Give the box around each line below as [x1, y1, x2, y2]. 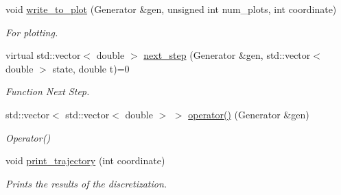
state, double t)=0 [52, 61, 130, 75]
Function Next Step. [5, 84, 90, 99]
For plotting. [5, 25, 58, 39]
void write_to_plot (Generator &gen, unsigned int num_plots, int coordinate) [5, 2, 337, 16]
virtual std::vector [5, 48, 81, 62]
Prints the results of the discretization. [5, 176, 167, 190]
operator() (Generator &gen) [188, 107, 309, 121]
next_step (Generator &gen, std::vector [143, 48, 311, 62]
